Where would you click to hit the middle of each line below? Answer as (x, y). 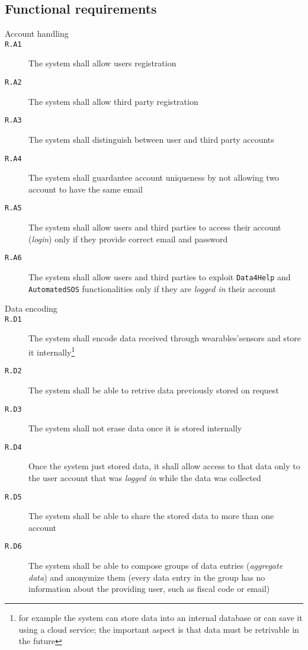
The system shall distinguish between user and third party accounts (151, 139)
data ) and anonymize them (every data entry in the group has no (147, 577)
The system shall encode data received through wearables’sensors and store (165, 338)
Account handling (37, 33)
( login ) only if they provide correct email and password (128, 238)
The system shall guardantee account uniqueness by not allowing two (154, 177)
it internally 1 (52, 351)
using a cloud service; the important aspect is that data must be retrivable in (159, 629)
